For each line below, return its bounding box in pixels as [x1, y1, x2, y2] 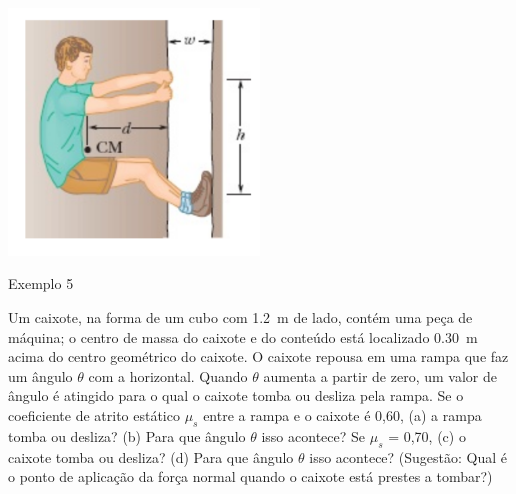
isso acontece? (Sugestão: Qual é [309, 446, 508, 467]
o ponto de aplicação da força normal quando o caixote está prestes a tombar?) [8, 466, 493, 487]
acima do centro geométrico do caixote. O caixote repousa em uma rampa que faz [8, 346, 509, 367]
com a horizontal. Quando [88, 365, 248, 386]
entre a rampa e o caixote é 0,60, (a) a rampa [203, 404, 482, 425]
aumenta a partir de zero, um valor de [263, 365, 497, 386]
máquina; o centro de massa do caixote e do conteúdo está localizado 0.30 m [8, 326, 478, 347]
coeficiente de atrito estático [8, 404, 180, 425]
